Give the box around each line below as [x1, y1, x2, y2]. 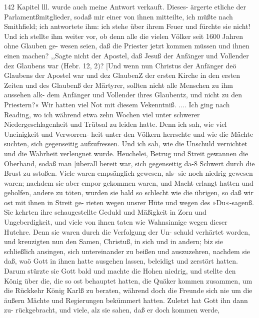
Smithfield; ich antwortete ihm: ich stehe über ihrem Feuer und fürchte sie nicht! [4, 21, 250, 31]
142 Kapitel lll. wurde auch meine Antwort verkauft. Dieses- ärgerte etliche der [4, 1, 246, 11]
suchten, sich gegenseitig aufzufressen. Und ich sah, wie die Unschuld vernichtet [4, 138, 247, 149]
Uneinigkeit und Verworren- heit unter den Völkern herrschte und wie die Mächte [4, 128, 253, 139]
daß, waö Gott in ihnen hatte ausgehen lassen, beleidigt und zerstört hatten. [4, 256, 238, 266]
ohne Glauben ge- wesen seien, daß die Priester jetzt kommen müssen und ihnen [4, 40, 249, 51]
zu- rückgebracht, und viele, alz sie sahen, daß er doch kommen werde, [4, 305, 220, 315]
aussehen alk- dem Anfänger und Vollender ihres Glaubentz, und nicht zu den [4, 89, 242, 100]
